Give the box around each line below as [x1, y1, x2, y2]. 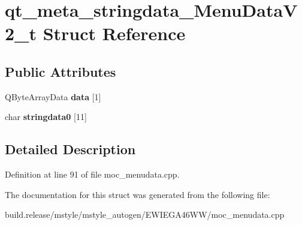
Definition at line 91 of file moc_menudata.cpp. [5, 168, 180, 181]
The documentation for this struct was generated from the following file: [5, 188, 270, 200]
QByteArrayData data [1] [5, 90, 101, 103]
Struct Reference [43, 21, 186, 46]
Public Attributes [5, 62, 116, 80]
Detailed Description [5, 140, 136, 158]
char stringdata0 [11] [5, 110, 87, 123]
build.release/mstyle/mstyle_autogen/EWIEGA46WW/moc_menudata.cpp [5, 208, 285, 221]
